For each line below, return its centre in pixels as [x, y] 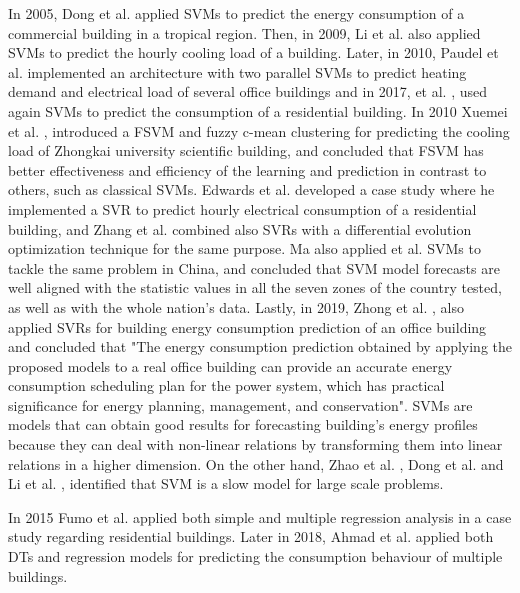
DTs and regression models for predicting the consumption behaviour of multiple [255, 556]
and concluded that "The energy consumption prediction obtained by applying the [260, 346]
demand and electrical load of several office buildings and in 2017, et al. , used [248, 91]
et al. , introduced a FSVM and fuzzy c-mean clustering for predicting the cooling [259, 130]
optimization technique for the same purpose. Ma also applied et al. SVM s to [244, 248]
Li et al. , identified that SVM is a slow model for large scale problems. [226, 483]
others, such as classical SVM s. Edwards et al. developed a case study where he [251, 189]
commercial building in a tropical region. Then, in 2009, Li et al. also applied [244, 32]
